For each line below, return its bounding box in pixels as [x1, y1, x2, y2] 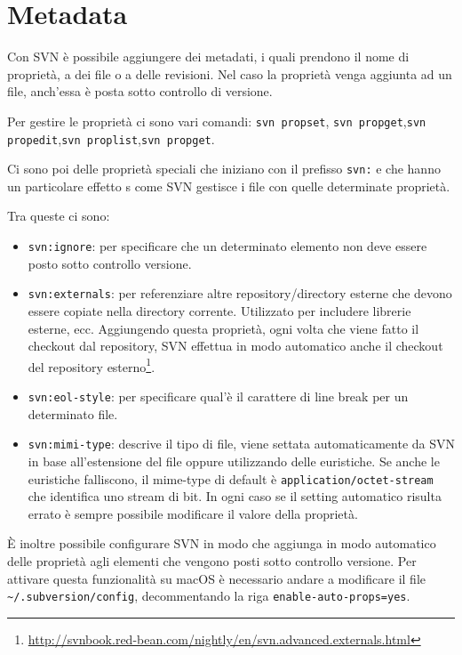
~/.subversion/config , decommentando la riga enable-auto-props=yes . [7, 586, 410, 605]
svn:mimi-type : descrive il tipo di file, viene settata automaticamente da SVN [28, 434, 455, 453]
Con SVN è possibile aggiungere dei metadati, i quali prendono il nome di [7, 47, 410, 66]
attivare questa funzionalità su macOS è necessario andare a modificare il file [7, 569, 426, 587]
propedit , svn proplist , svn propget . [7, 129, 215, 148]
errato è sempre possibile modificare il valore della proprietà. [28, 504, 358, 522]
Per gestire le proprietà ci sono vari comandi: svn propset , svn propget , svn [7, 111, 426, 130]
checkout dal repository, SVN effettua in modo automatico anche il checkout [28, 336, 443, 355]
